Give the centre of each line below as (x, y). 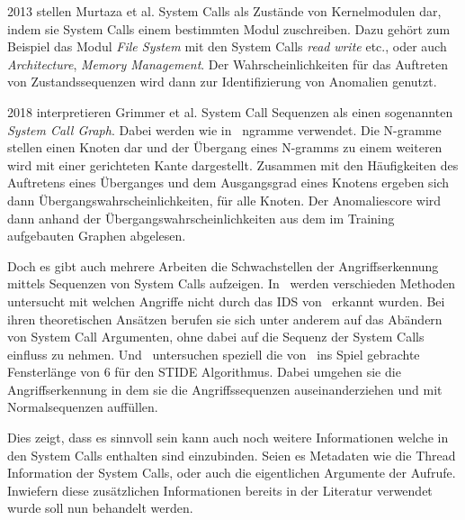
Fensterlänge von (54, 372)
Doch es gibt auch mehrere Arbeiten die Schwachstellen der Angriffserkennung (223, 265)
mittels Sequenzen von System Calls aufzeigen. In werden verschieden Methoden (232, 283)
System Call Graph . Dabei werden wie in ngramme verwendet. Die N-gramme (224, 129)
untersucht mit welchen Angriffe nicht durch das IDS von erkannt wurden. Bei (226, 301)
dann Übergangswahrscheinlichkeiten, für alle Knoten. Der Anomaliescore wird (224, 200)
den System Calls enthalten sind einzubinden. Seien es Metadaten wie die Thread (232, 455)
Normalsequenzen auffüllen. (83, 407)
